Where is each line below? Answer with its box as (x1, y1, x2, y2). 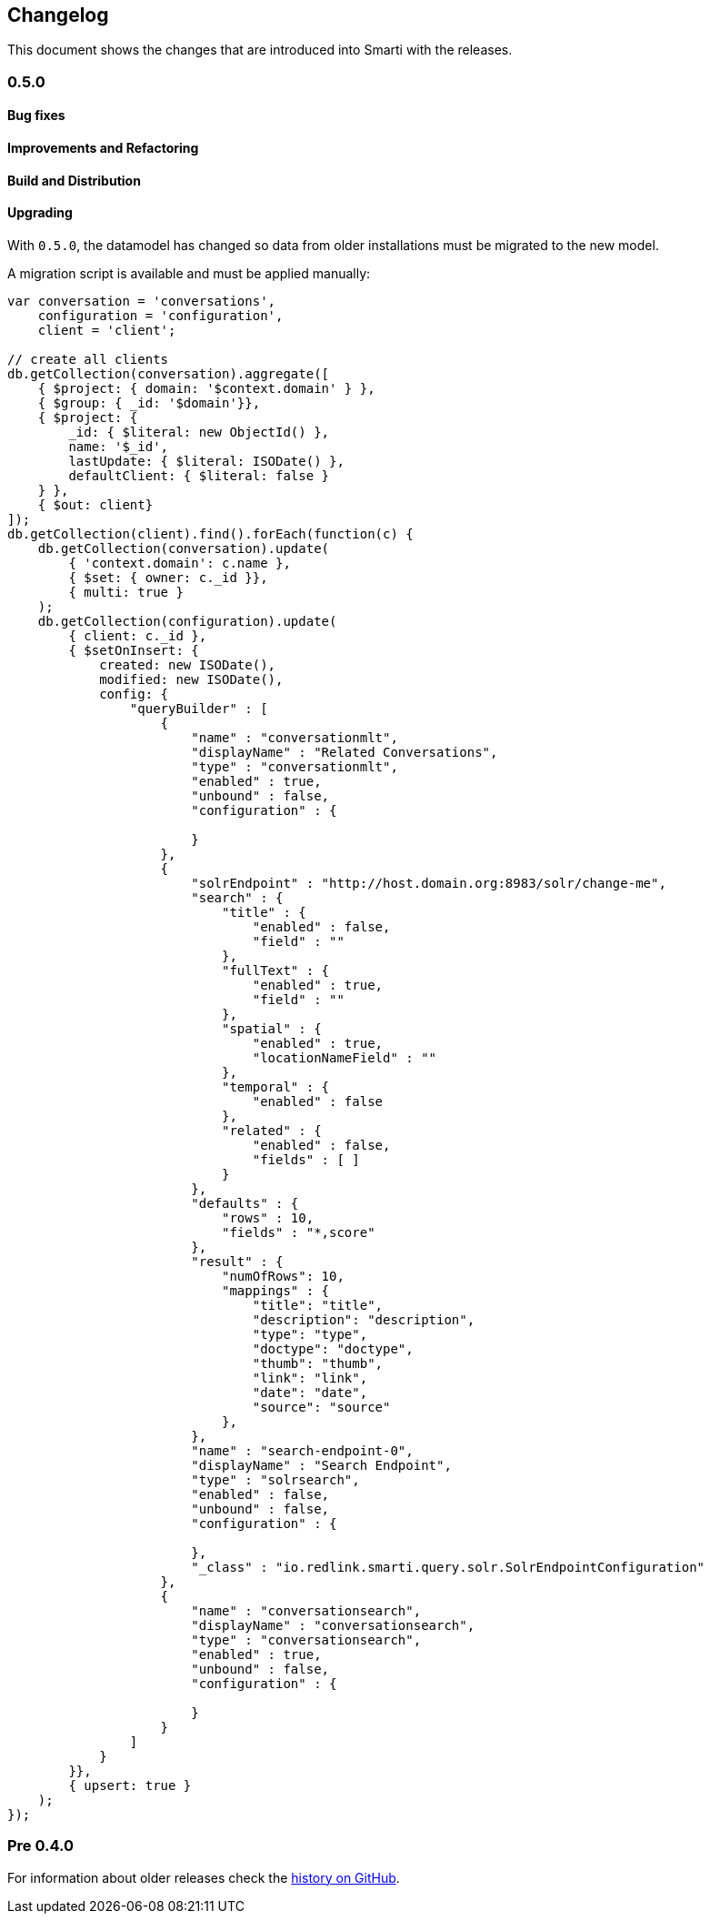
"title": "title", (252, 1297, 384, 1313)
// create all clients (7, 351, 169, 367)
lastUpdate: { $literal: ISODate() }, (68, 453, 345, 468)
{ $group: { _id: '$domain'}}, (37, 395, 261, 410)
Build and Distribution (7, 172, 141, 188)
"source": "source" (252, 1399, 391, 1414)
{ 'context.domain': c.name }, (68, 555, 291, 570)
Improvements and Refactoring (7, 140, 199, 156)
